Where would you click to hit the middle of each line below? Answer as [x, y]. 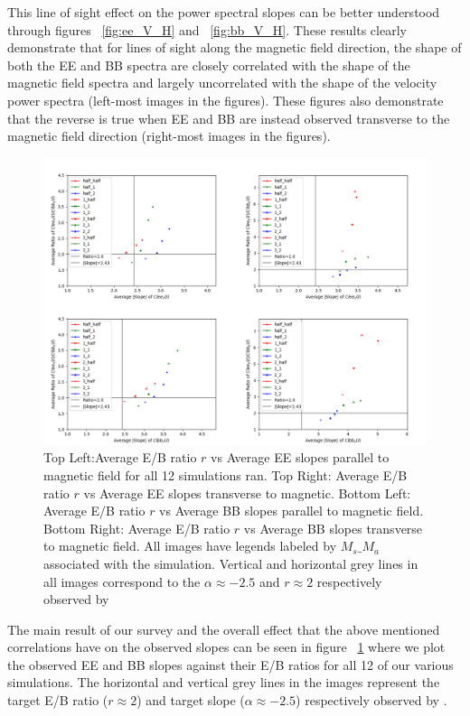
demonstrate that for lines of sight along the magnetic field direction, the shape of [235, 47]
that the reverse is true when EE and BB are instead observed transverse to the [229, 118]
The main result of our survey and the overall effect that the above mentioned [224, 629]
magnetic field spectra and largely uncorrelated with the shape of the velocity [222, 83]
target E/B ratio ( [58, 700]
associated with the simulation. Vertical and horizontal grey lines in [231, 563]
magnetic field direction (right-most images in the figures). [169, 136]
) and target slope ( [191, 700]
